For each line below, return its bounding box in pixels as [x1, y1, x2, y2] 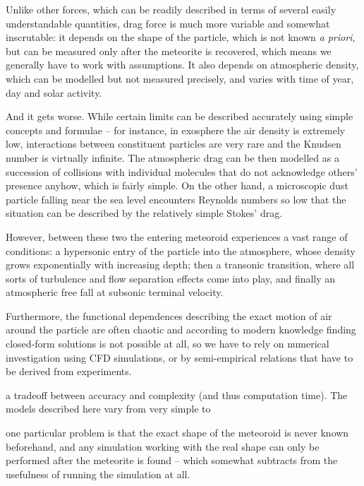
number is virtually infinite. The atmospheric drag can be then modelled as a [6, 150, 339, 165]
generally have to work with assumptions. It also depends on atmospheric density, [6, 57, 359, 72]
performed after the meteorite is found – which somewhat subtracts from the [6, 453, 338, 468]
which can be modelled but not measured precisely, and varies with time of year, [6, 71, 354, 85]
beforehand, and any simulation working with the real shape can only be [6, 439, 320, 454]
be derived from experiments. [6, 364, 132, 379]
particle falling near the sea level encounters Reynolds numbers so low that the [6, 191, 346, 206]
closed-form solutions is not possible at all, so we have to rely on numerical [6, 336, 329, 351]
